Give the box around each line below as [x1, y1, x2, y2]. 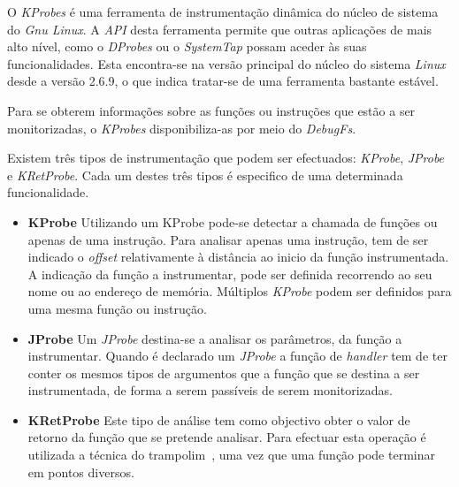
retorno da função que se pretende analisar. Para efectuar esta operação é [27, 428, 426, 446]
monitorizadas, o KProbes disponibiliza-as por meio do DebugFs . [7, 118, 356, 137]
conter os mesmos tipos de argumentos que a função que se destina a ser [27, 363, 420, 382]
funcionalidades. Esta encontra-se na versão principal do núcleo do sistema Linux [7, 54, 446, 72]
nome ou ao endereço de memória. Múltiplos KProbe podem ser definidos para [27, 282, 452, 301]
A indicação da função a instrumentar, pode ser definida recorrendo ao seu [27, 264, 432, 283]
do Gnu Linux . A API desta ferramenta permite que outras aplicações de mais [7, 19, 432, 38]
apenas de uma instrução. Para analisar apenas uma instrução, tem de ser [27, 230, 429, 248]
